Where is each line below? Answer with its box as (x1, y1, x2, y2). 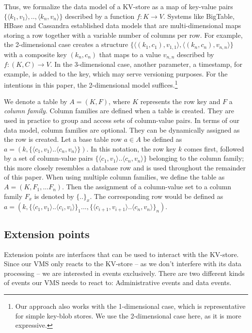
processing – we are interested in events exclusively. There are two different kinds (4, 268, 245, 278)
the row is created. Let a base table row (4, 134, 122, 144)
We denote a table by (4, 96, 67, 106)
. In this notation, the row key (86, 143, 176, 153)
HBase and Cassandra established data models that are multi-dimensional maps (4, 20, 241, 30)
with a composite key (4, 49, 67, 59)
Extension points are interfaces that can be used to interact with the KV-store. (4, 249, 239, 259)
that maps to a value (99, 49, 161, 59)
